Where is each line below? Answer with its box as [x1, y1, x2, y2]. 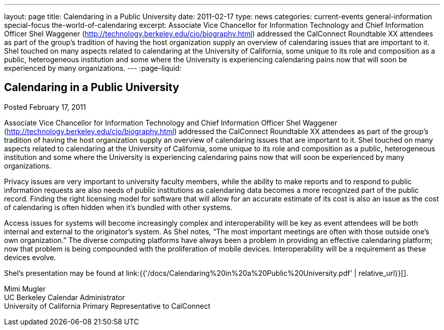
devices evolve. [4, 253, 56, 262]
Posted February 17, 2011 [4, 102, 86, 111]
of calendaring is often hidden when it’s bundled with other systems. [4, 202, 233, 212]
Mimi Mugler [4, 284, 46, 293]
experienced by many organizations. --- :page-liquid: [4, 64, 182, 72]
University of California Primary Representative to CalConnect [4, 301, 211, 310]
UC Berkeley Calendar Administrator [4, 293, 125, 302]
